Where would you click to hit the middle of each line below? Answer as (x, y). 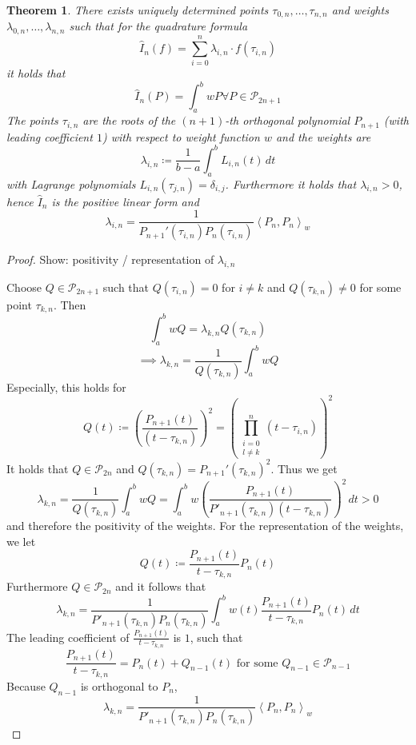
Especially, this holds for (66, 386)
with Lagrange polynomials (71, 183)
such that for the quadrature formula (158, 26)
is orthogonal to (119, 685)
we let (21, 541)
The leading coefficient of (68, 637)
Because (26, 685)
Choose (24, 287)
